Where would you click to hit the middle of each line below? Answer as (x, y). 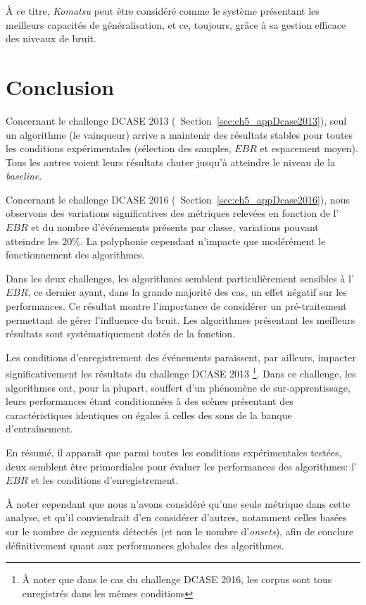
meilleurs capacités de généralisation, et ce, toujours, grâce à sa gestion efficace (176, 24)
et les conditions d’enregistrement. (105, 480)
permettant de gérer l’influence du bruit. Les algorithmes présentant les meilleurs (181, 319)
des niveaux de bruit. (51, 38)
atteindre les (32, 241)
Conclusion (60, 86)
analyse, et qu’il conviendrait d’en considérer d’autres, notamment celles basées (176, 517)
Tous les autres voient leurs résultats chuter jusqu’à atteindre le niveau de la (171, 162)
